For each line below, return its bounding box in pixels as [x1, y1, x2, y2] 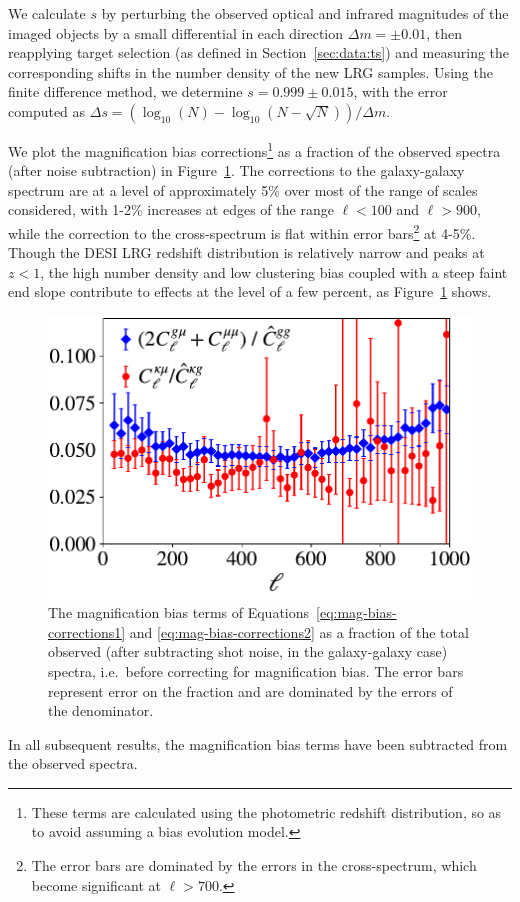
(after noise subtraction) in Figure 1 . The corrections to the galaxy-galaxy [8, 160, 465, 181]
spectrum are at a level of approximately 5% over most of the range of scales [8, 179, 478, 200]
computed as [8, 100, 86, 121]
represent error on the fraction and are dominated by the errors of [48, 680, 453, 701]
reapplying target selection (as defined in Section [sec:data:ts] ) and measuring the [8, 42, 510, 63]
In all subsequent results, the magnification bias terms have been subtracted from [8, 733, 508, 754]
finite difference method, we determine [8, 81, 243, 102]
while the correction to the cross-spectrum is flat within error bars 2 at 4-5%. [8, 220, 476, 243]
